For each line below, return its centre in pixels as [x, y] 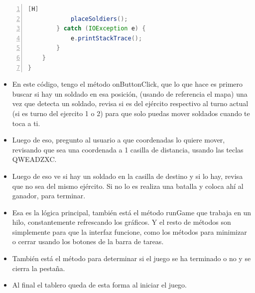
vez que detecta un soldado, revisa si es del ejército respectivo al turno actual [130, 103]
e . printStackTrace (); [106, 38]
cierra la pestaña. [39, 268]
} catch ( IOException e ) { [101, 29]
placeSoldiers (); [99, 19]
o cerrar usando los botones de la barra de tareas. [88, 241]
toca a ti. [26, 123]
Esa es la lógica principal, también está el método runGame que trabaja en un [132, 212]
